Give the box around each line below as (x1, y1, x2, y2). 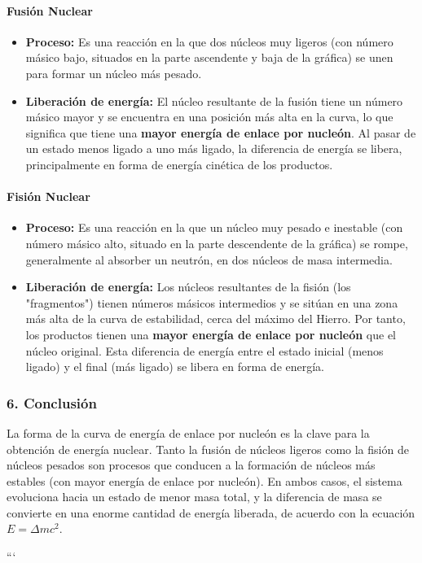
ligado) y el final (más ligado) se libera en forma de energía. (25, 358, 325, 375)
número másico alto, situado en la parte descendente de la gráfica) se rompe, (25, 234, 408, 251)
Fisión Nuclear (7, 188, 90, 205)
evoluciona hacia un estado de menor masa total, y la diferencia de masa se (7, 488, 382, 505)
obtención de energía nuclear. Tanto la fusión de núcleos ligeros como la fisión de (7, 440, 409, 457)
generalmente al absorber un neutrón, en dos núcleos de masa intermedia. (25, 251, 393, 268)
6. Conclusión (7, 392, 97, 412)
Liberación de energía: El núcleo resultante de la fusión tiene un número (25, 92, 403, 109)
